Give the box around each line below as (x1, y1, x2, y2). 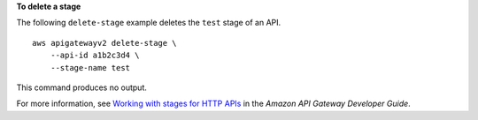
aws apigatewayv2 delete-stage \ (32, 38, 177, 48)
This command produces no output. (16, 82, 148, 93)
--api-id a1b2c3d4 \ (50, 50, 140, 61)
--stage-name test (50, 63, 131, 72)
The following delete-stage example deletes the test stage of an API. (16, 18, 281, 28)
